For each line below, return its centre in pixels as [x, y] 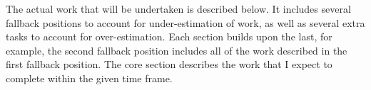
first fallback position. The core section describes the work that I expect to [169, 64]
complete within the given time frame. [89, 78]
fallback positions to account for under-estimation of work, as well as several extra [185, 22]
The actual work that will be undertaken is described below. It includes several [178, 9]
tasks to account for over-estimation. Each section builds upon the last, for [169, 36]
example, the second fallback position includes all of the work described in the [177, 50]
